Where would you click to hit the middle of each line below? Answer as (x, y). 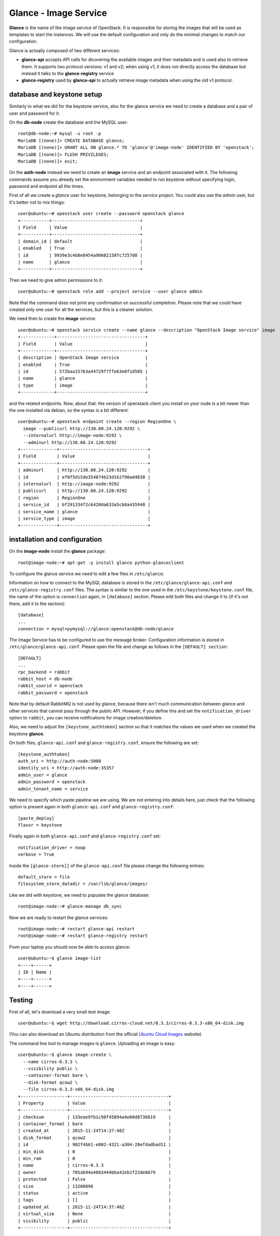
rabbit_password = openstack (53, 693)
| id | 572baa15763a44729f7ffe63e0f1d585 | (83, 372)
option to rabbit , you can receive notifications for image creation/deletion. (86, 718)
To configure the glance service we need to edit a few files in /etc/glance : (87, 574)
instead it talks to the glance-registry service (68, 73)
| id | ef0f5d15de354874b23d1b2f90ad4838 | (84, 477)
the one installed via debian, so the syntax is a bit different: (69, 410)
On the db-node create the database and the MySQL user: (69, 122)
